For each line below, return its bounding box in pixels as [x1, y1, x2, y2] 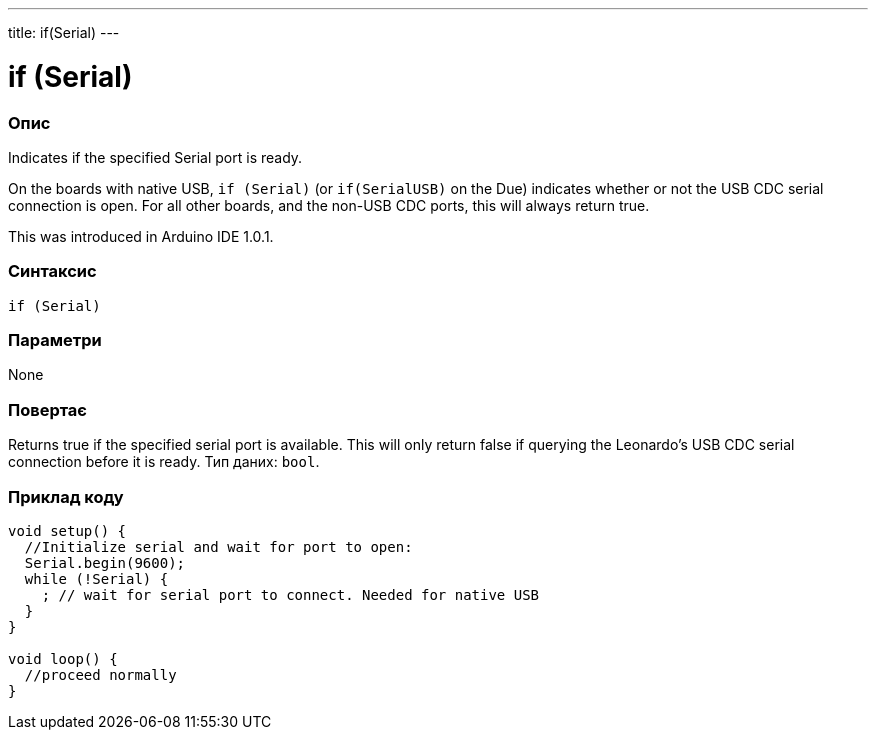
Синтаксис [8, 261, 97, 282]
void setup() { [8, 522, 127, 539]
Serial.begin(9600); [24, 554, 186, 571]
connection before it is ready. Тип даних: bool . [8, 453, 320, 471]
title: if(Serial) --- [8, 24, 120, 41]
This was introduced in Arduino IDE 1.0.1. [8, 227, 274, 245]
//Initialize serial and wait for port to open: [24, 538, 413, 555]
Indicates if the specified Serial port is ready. [8, 148, 303, 166]
